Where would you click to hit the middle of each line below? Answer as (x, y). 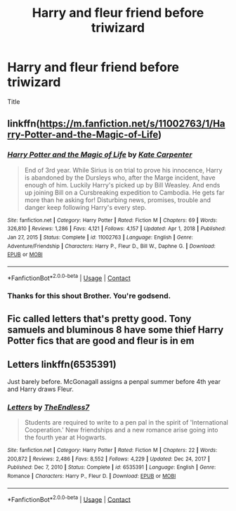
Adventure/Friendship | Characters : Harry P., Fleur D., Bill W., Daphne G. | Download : (111, 246)
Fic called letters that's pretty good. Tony (99, 318)
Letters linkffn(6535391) (62, 365)
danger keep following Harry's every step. (85, 207)
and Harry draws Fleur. (40, 389)
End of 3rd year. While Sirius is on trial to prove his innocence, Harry (123, 170)
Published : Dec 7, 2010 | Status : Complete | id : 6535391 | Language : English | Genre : (112, 467)
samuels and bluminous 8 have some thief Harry (116, 330)
